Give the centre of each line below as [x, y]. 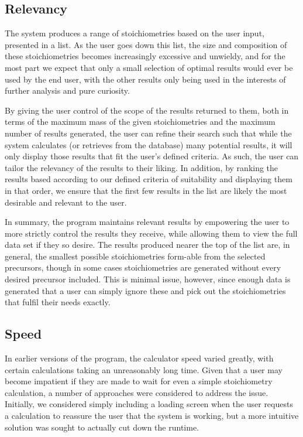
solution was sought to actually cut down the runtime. [102, 427]
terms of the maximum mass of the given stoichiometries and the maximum [140, 122]
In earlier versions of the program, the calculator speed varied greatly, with [139, 358]
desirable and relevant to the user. [66, 202]
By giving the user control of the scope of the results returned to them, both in [147, 110]
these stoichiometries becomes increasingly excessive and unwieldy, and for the [145, 56]
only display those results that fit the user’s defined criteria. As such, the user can [152, 156]
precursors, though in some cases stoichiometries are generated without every [143, 267]
